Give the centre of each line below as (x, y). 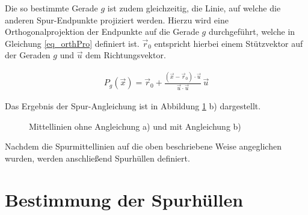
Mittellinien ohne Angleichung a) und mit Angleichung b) (135, 126)
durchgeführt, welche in (252, 32)
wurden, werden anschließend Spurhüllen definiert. (97, 158)
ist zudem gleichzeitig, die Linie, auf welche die (194, 8)
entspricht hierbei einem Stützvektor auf (229, 43)
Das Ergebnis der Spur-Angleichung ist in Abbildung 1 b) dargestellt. (133, 106)
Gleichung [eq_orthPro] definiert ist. (72, 43)
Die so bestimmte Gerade (51, 8)
